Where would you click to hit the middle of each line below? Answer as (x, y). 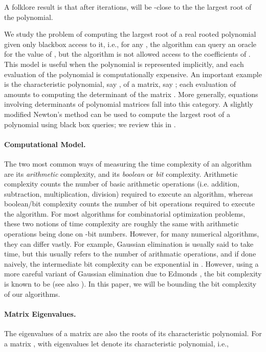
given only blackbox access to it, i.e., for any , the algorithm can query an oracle (130, 44)
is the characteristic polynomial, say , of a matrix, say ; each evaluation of (120, 84)
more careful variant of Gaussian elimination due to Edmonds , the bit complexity (133, 274)
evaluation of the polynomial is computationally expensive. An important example (133, 74)
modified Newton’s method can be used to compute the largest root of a (117, 114)
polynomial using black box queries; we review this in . (90, 124)
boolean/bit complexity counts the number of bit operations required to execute (129, 204)
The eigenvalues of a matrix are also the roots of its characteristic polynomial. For (133, 333)
